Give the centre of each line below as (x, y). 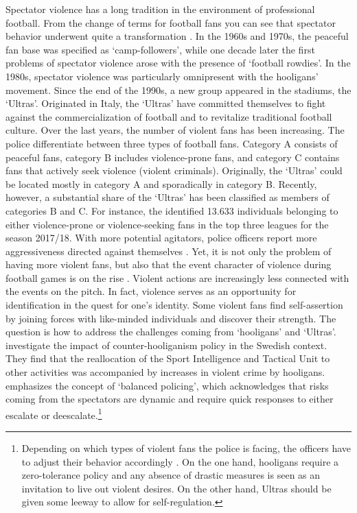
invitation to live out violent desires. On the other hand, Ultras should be (176, 488)
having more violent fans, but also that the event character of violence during (169, 264)
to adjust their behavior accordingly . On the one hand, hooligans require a (180, 461)
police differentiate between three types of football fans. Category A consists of (172, 143)
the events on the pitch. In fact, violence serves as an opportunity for (151, 291)
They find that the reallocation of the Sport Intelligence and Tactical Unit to (168, 358)
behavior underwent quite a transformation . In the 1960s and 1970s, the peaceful (177, 36)
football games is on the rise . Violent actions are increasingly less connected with (177, 277)
